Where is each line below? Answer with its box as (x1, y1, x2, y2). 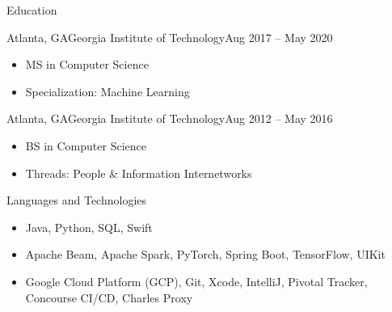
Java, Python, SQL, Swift (25, 218, 153, 235)
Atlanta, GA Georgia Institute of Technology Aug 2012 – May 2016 (6, 110, 333, 127)
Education (6, 2, 57, 18)
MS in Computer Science (25, 56, 149, 73)
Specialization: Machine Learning (25, 82, 190, 99)
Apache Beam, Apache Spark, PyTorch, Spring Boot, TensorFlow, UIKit (25, 246, 386, 263)
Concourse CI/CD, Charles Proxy (25, 289, 193, 306)
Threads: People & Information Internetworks (25, 164, 252, 181)
